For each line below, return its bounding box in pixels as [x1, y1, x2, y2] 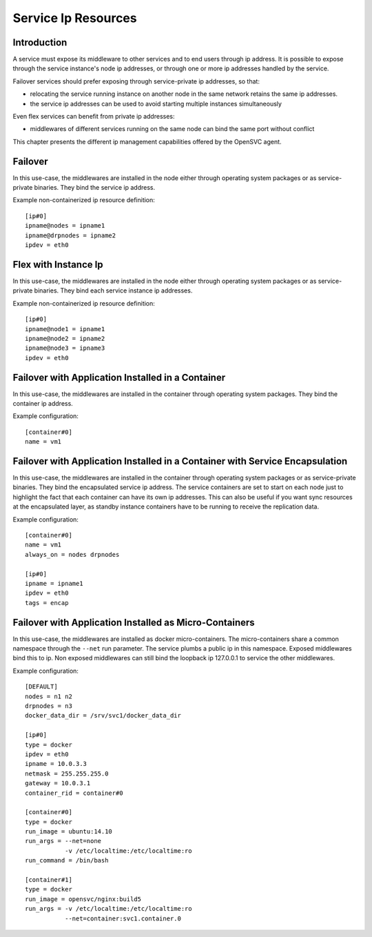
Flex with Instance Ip [12, 259, 103, 270]
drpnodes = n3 [25, 702, 72, 710]
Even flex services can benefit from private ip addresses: [12, 112, 175, 121]
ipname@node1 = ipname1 [25, 325, 105, 333]
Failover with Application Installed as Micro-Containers [12, 616, 255, 628]
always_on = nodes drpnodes [25, 551, 120, 558]
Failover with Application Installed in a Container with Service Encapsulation [12, 455, 348, 467]
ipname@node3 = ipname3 [25, 344, 105, 352]
